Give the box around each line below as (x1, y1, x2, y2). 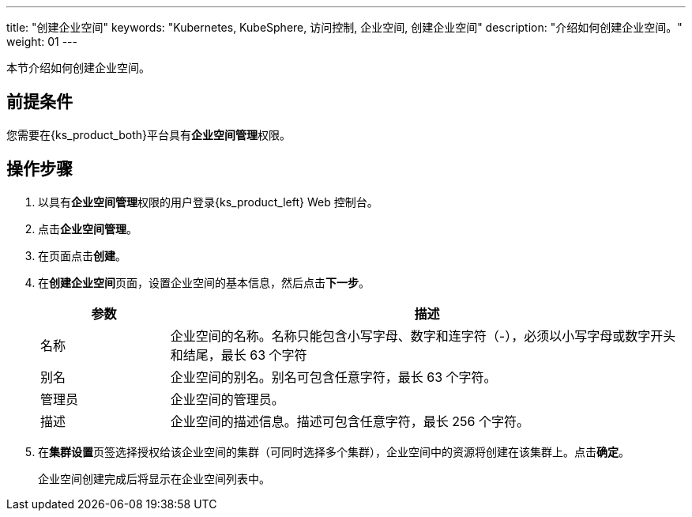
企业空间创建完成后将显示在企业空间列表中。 (38, 471, 270, 485)
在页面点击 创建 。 (38, 248, 126, 262)
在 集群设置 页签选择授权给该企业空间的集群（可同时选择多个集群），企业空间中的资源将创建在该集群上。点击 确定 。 (38, 444, 630, 459)
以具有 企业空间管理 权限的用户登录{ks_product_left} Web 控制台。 (38, 194, 378, 209)
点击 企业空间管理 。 (38, 221, 137, 236)
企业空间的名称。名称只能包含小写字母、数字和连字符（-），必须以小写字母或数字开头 (170, 327, 676, 344)
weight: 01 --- (6, 35, 77, 48)
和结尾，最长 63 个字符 (170, 346, 307, 363)
